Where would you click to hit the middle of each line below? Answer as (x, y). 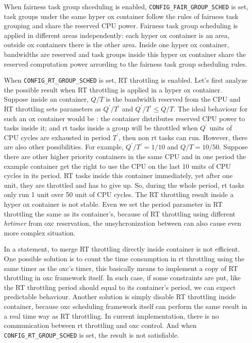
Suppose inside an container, (46, 99)
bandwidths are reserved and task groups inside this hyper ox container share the (125, 54)
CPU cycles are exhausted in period (57, 137)
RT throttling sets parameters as (53, 109)
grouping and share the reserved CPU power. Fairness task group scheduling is (121, 26)
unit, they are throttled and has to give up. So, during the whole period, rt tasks (124, 185)
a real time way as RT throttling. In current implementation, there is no (111, 316)
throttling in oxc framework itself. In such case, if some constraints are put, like (122, 278)
